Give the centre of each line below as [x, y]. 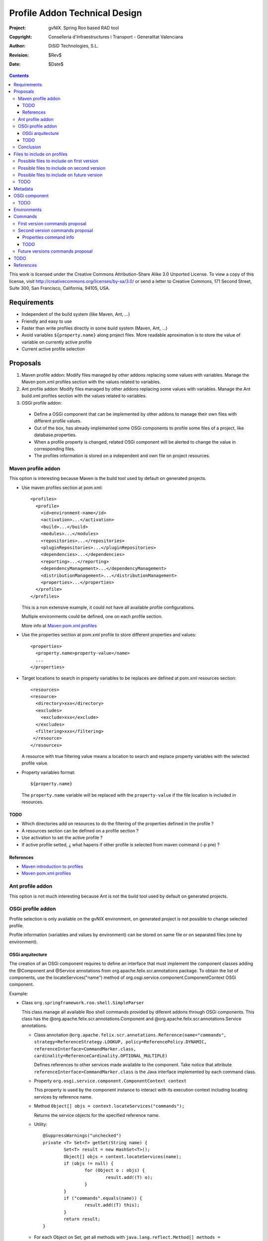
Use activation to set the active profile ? [62, 838]
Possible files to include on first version [58, 161]
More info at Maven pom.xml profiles [59, 625]
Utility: [40, 1124]
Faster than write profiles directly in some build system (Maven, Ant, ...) [95, 328]
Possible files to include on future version [60, 175]
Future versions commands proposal [55, 251]
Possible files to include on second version [62, 168]
